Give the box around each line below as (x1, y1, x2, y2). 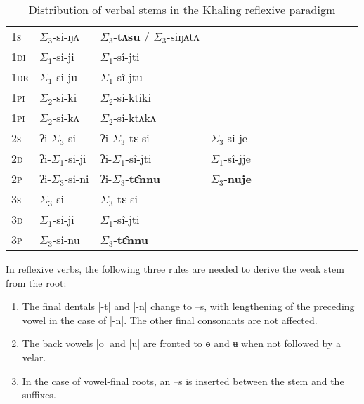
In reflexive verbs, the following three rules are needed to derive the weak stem (6, 262, 344, 276)
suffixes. (22, 387, 56, 402)
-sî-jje (223, 150, 251, 166)
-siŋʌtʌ (167, 28, 200, 44)
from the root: (6, 275, 67, 290)
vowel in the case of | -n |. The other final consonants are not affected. (22, 312, 318, 327)
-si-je (223, 130, 247, 146)
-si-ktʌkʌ (113, 109, 157, 126)
